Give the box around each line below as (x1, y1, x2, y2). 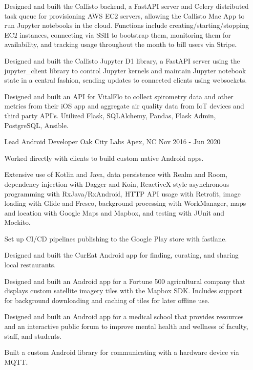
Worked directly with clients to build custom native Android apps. (4, 152, 204, 163)
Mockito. (4, 217, 31, 227)
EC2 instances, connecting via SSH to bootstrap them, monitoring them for (4, 29, 231, 40)
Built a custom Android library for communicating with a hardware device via (4, 347, 239, 357)
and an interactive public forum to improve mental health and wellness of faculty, (4, 321, 248, 331)
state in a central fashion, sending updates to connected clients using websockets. (4, 75, 247, 85)
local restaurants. (4, 260, 56, 270)
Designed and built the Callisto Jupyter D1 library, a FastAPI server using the (4, 55, 240, 65)
